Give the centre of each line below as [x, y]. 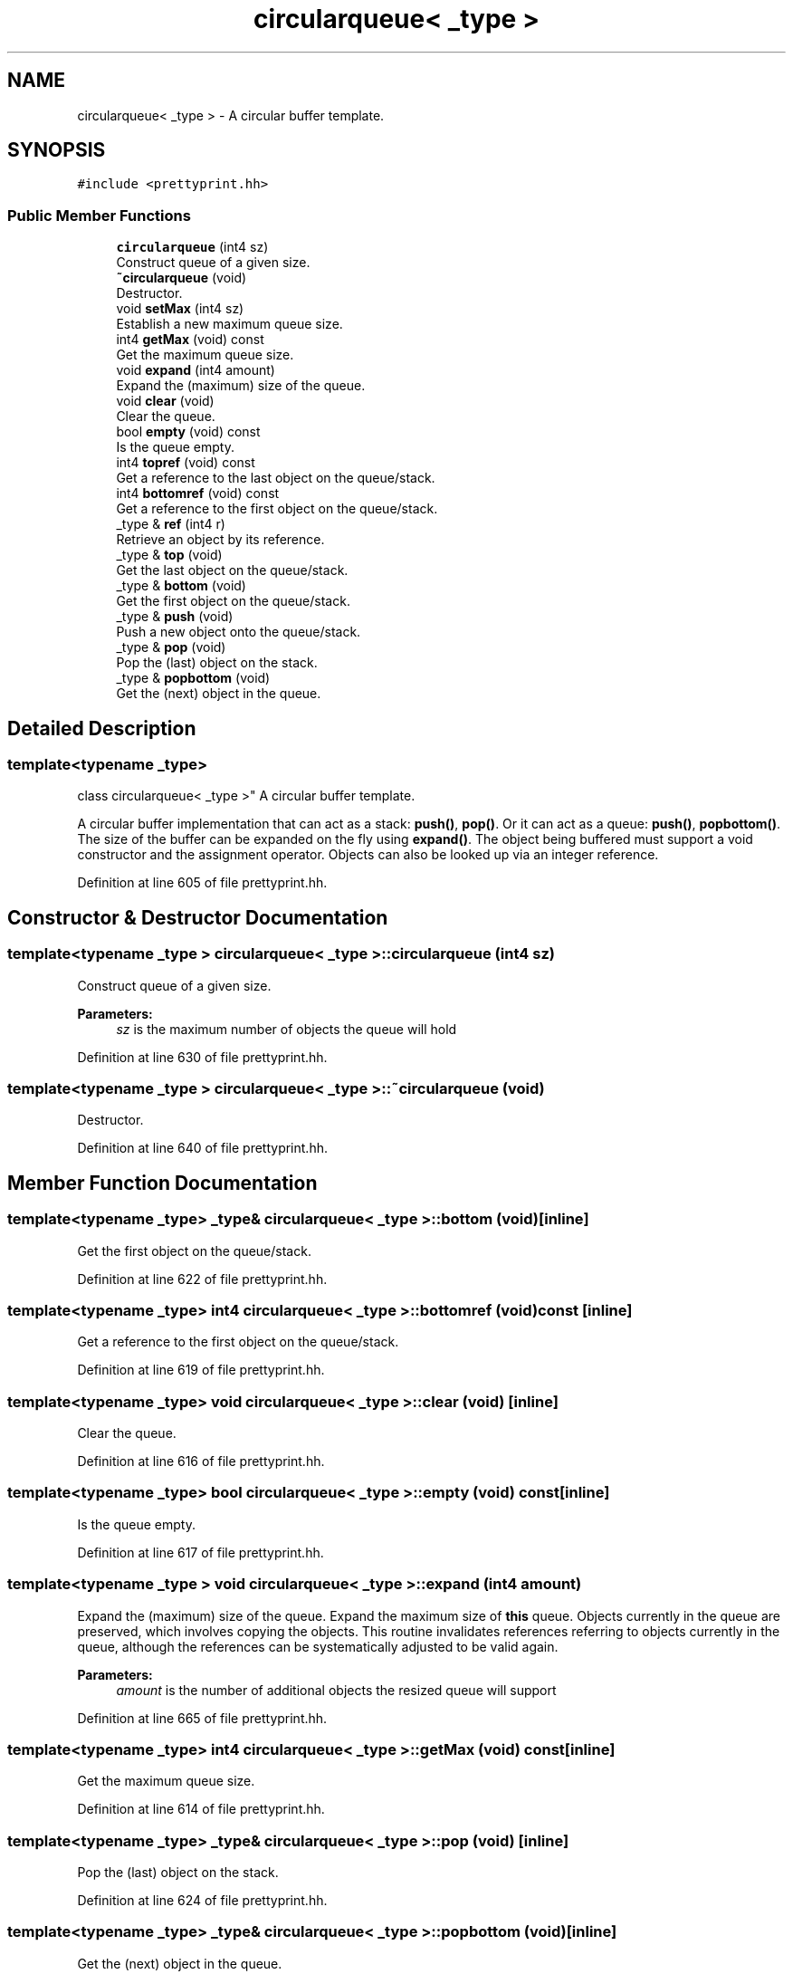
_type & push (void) [175, 617]
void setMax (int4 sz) [180, 309]
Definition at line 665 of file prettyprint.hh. [202, 1718]
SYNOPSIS [57, 150]
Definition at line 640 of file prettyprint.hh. [202, 1148]
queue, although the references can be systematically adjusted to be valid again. [318, 1646]
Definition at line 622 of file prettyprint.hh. [202, 1279]
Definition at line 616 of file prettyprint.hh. [201, 1461]
